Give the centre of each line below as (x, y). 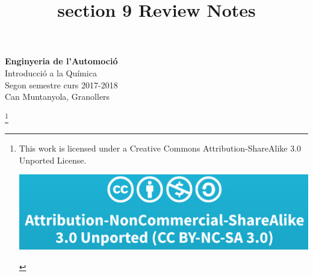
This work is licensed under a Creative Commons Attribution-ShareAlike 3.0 (160, 148)
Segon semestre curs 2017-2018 (61, 84)
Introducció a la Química (51, 72)
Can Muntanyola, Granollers (57, 97)
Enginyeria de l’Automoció (61, 61)
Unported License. (53, 160)
